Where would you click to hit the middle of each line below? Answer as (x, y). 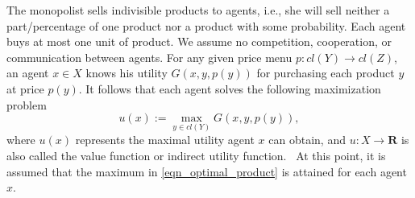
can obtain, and (307, 140)
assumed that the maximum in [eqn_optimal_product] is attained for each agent (207, 171)
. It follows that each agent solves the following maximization (230, 88)
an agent (28, 73)
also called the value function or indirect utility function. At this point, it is (196, 155)
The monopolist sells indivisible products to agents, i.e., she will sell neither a (198, 10)
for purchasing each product (326, 73)
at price (25, 88)
